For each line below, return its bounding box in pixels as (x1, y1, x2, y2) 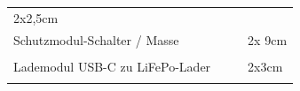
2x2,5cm (13, 8, 59, 27)
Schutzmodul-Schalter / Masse (13, 30, 179, 49)
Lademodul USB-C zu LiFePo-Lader (13, 57, 211, 75)
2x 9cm (248, 30, 288, 49)
